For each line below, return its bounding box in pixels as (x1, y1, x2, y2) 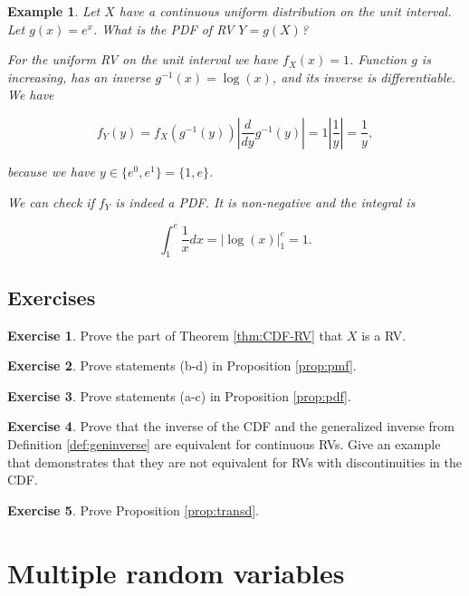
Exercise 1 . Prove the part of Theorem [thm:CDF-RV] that (7, 325, 343, 344)
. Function (349, 50, 407, 69)
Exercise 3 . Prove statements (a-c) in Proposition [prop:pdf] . (7, 386, 351, 405)
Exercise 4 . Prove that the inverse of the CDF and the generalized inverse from (7, 417, 455, 436)
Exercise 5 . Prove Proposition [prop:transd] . (7, 500, 259, 519)
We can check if (7, 192, 94, 211)
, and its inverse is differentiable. (272, 67, 456, 86)
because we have (7, 161, 95, 180)
